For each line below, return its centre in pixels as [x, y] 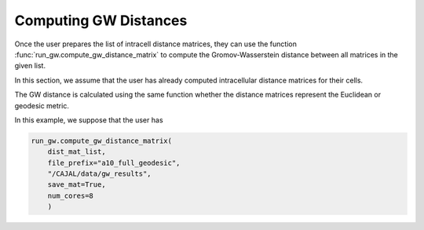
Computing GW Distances [101, 20]
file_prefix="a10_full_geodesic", [114, 162]
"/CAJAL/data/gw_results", [100, 174]
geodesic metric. [42, 105]
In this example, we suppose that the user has [89, 120]
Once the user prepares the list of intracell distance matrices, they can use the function [156, 44]
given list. [30, 66]
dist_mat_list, [77, 152]
